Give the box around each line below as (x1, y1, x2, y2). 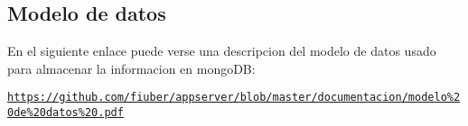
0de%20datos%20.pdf (7, 106, 124, 120)
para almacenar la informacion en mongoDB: (7, 58, 256, 77)
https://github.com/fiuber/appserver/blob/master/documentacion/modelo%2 (7, 91, 461, 104)
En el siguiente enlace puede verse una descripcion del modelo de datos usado (7, 41, 436, 60)
